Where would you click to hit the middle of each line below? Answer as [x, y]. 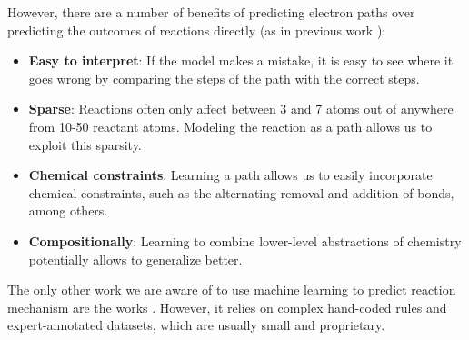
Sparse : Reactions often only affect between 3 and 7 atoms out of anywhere [241, 109]
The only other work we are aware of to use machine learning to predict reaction [232, 290]
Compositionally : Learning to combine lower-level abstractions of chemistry [245, 240]
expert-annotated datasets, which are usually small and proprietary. [196, 325]
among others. [68, 210]
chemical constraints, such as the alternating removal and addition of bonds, [241, 192]
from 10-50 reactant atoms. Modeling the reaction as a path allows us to [230, 126]
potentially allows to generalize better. [135, 259]
